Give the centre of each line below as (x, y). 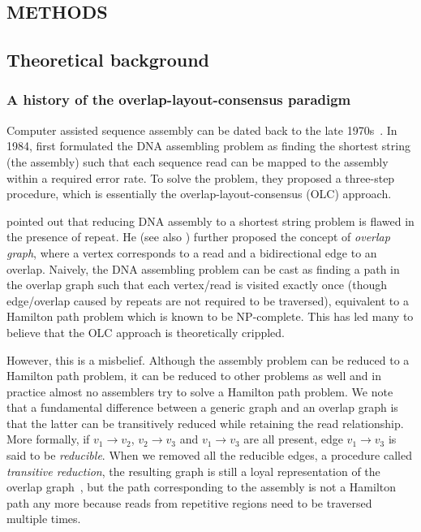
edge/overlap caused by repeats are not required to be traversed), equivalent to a (208, 300)
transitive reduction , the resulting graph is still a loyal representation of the (193, 471)
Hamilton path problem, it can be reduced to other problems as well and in (194, 376)
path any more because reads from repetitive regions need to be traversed (189, 502)
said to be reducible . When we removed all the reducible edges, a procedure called (209, 455)
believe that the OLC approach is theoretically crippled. (146, 332)
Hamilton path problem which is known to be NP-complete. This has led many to (210, 316)
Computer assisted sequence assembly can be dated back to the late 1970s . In (202, 130)
